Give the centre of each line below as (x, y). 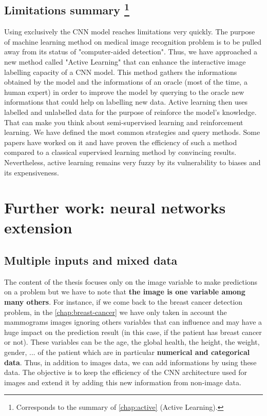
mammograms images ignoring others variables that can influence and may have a (133, 322)
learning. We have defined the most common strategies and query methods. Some (132, 132)
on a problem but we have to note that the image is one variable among (125, 292)
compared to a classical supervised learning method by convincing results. (120, 152)
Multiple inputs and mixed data (91, 260)
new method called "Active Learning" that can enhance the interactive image (125, 61)
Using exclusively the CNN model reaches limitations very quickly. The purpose (130, 32)
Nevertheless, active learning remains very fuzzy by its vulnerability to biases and (132, 162)
